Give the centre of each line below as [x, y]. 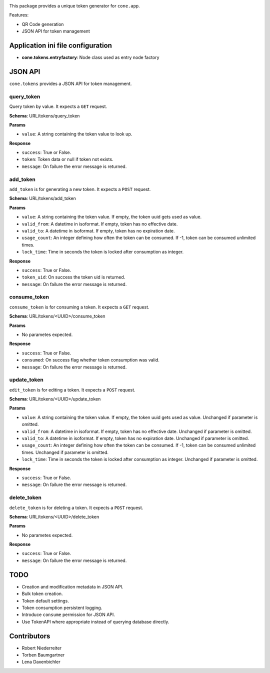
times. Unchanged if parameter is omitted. [65, 452]
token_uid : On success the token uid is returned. [73, 277]
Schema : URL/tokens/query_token [44, 115]
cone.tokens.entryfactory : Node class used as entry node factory [90, 57]
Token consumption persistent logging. [62, 607]
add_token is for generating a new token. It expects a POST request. [80, 189]
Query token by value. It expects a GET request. [58, 106]
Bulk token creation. [42, 594]
